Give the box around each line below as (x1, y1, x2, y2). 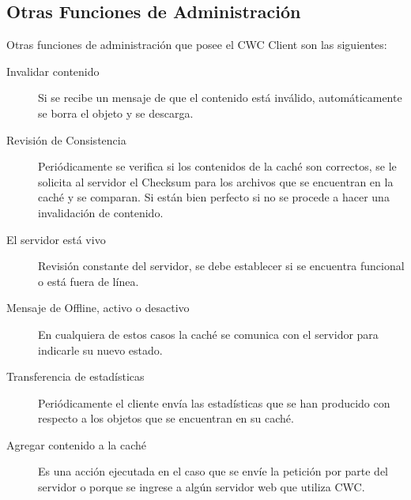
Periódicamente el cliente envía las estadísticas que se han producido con (38, 394, 390, 411)
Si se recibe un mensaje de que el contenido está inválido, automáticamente (38, 89, 402, 106)
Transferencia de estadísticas (6, 368, 145, 385)
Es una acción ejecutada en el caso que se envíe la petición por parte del (38, 463, 389, 479)
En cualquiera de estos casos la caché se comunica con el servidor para (38, 325, 379, 342)
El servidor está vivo (6, 231, 106, 247)
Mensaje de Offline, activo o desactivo (6, 299, 190, 316)
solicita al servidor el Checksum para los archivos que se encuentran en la (38, 173, 394, 190)
